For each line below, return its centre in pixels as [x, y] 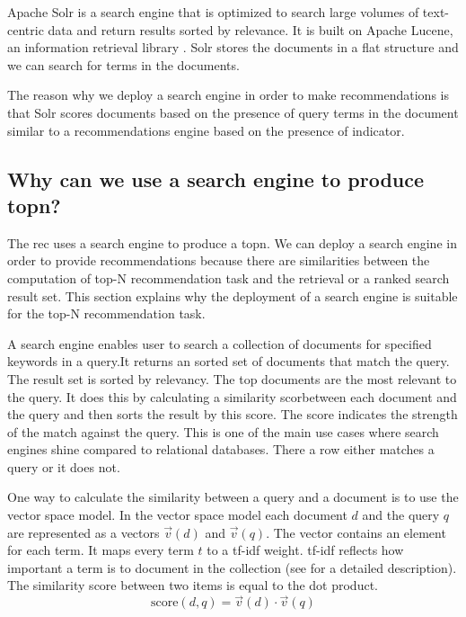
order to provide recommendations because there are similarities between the [219, 260]
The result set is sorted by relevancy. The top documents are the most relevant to [232, 378]
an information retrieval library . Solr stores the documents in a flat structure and [233, 47]
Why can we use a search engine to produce [216, 179]
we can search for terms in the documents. [123, 64]
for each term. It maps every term [101, 550]
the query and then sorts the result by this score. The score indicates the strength [233, 414]
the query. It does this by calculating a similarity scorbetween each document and [232, 396]
